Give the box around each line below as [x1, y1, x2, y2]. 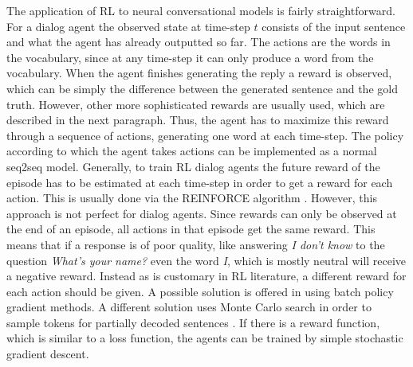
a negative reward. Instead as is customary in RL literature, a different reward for [6, 267, 407, 284]
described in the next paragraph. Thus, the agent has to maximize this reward [6, 111, 389, 128]
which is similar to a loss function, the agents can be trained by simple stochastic [6, 330, 403, 346]
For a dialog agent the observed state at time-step [6, 18, 250, 34]
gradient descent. [6, 346, 89, 362]
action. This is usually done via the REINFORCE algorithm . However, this [6, 189, 377, 206]
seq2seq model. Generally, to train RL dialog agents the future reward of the [6, 158, 380, 174]
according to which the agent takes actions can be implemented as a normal [6, 143, 377, 159]
